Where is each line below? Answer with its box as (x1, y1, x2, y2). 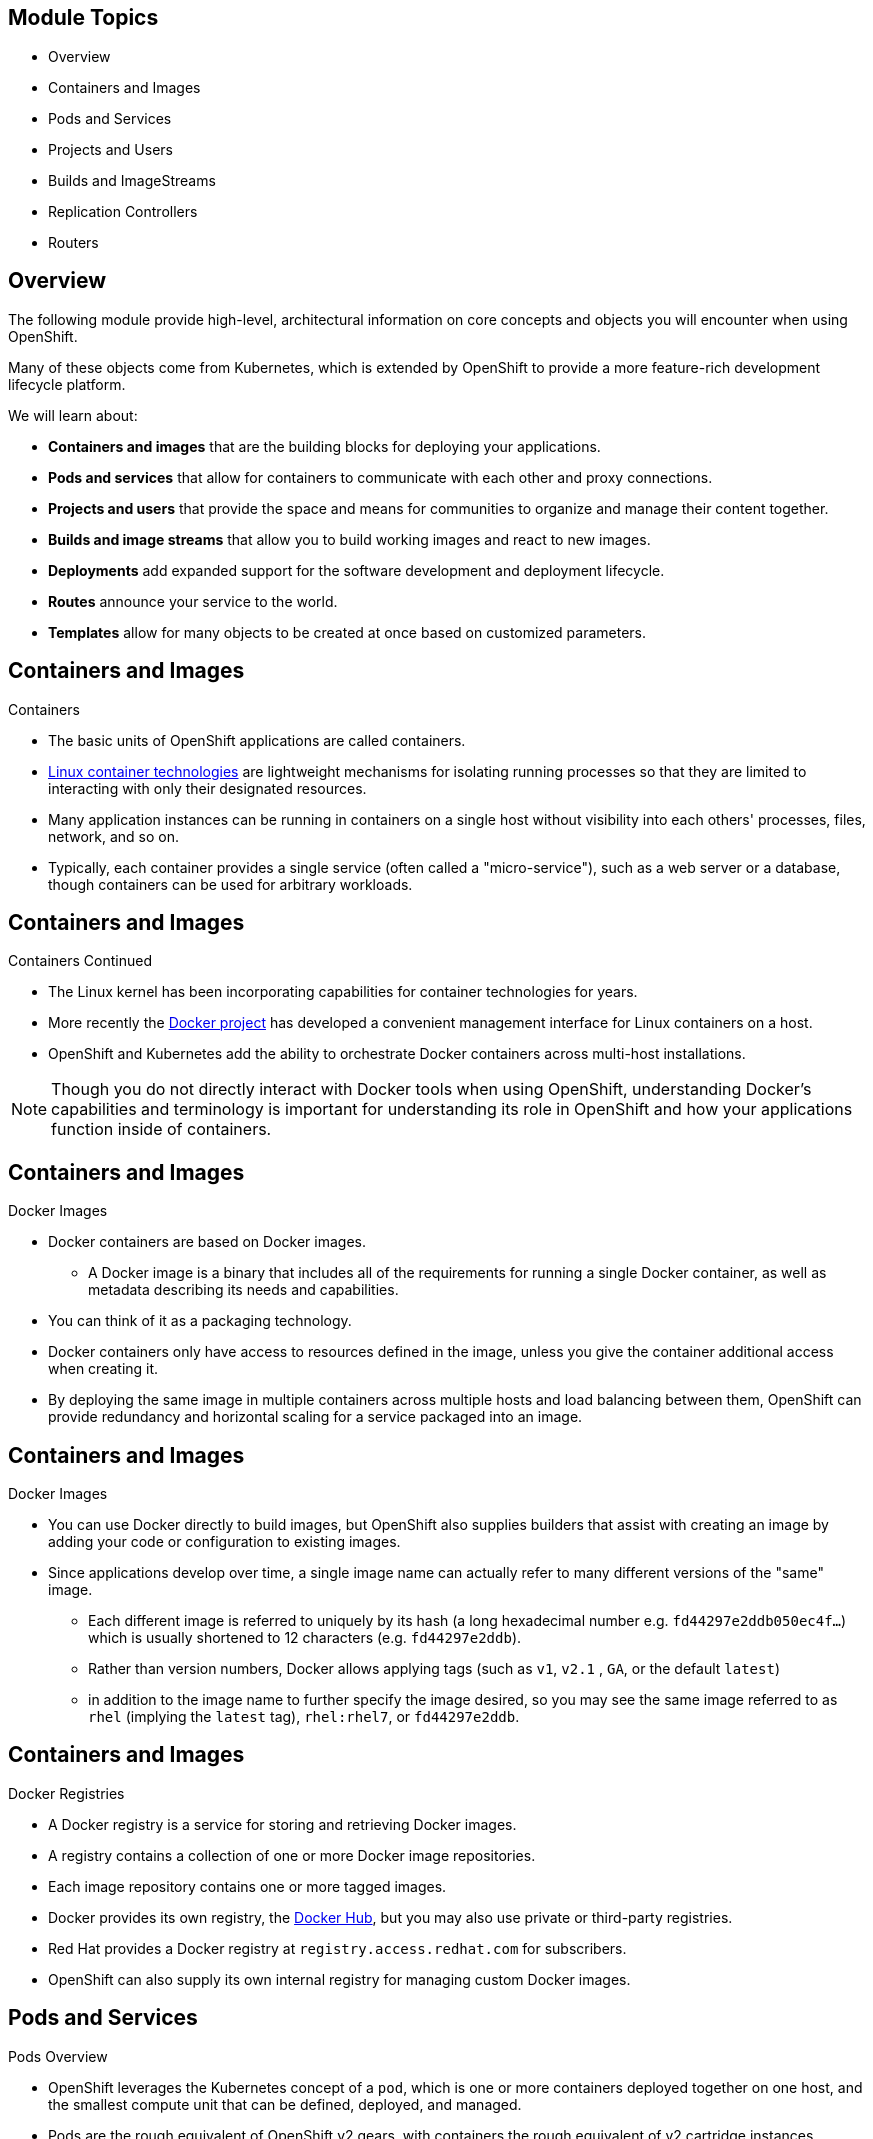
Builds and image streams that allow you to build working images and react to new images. (48, 530, 651, 548)
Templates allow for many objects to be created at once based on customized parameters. (48, 623, 646, 641)
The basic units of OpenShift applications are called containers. (48, 731, 466, 749)
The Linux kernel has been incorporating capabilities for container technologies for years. (48, 983, 638, 1001)
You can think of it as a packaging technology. (48, 1312, 352, 1330)
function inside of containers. (51, 1119, 272, 1140)
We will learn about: (8, 406, 138, 424)
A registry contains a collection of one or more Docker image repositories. (48, 1846, 536, 1864)
